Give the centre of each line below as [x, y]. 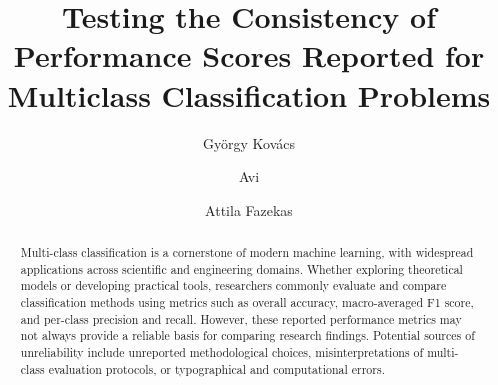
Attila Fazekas [249, 209]
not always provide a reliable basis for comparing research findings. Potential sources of [247, 335]
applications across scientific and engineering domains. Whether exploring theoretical [241, 268]
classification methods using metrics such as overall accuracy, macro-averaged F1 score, [247, 302]
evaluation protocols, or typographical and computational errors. [216, 368]
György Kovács [249, 142]
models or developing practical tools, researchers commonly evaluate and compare [233, 285]
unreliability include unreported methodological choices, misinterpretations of [222, 352]
